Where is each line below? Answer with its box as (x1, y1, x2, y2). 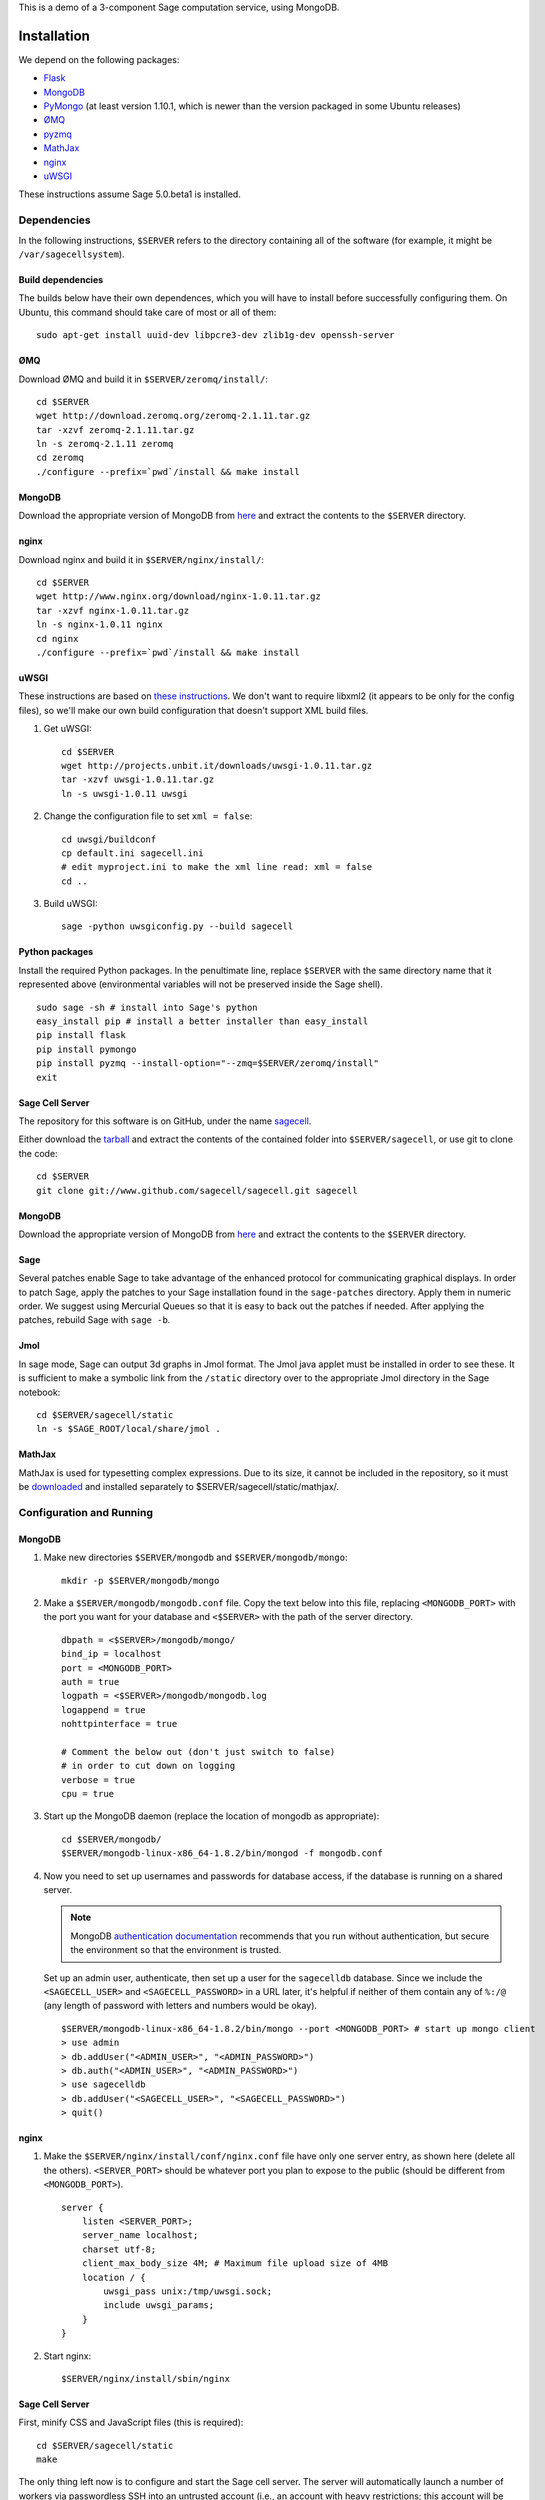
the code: (18, 1147, 59, 1159)
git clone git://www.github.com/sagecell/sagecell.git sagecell (36, 1185, 359, 1196)
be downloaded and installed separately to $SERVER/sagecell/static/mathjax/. (18, 1481, 340, 1493)
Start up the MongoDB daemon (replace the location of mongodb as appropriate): (43, 1810, 380, 1822)
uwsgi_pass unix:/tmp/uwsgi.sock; (103, 2285, 273, 2297)
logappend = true (61, 1704, 146, 1715)
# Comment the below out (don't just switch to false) (61, 1746, 336, 1757)
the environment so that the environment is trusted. (70, 1944, 282, 1956)
